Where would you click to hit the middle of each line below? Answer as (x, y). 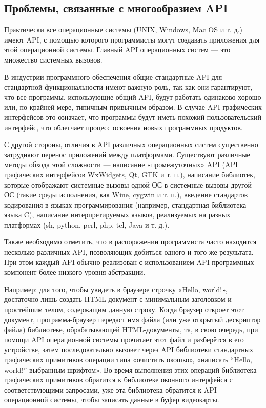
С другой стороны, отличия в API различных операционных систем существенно (131, 144)
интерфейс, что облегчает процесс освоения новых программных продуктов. (124, 127)
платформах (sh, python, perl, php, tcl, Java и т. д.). (87, 224)
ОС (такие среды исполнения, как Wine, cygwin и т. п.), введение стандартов (126, 195)
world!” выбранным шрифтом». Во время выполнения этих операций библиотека (130, 369)
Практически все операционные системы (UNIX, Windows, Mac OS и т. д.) (123, 29)
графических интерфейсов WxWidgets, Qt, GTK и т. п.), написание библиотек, (130, 174)
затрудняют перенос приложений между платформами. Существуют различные (127, 154)
